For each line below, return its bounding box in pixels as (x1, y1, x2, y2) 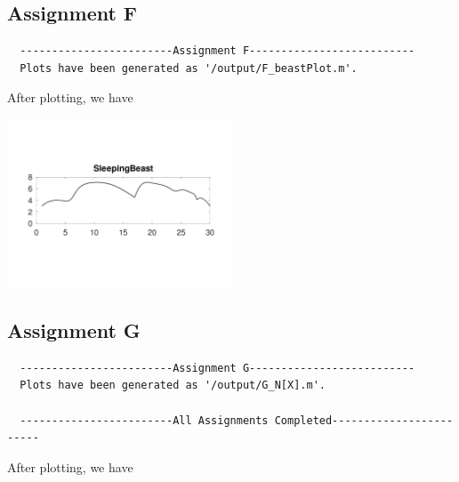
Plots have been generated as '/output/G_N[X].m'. (20, 379, 326, 392)
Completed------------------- (274, 414, 454, 427)
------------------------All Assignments (20, 414, 269, 427)
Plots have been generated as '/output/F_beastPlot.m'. (20, 61, 358, 75)
